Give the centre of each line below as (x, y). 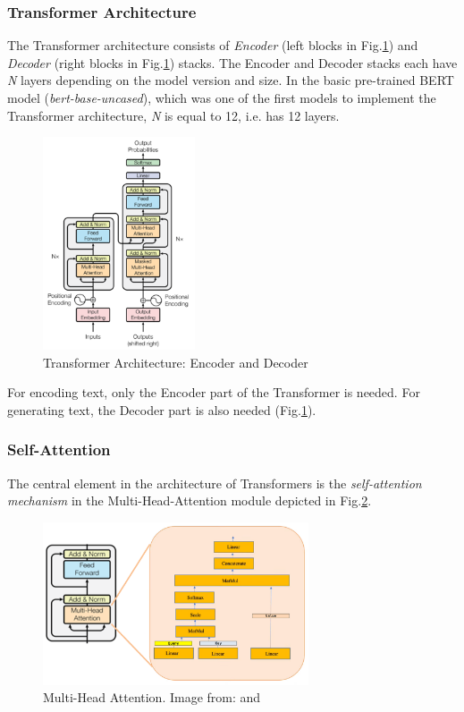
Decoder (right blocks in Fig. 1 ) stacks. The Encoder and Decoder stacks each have (232, 62)
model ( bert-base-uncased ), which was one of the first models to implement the (222, 97)
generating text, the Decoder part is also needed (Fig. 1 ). (162, 409)
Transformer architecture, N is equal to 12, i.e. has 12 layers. (173, 115)
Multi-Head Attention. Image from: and (152, 697)
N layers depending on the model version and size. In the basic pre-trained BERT (231, 80)
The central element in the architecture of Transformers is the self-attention (215, 483)
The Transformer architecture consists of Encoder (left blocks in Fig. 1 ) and (213, 45)
